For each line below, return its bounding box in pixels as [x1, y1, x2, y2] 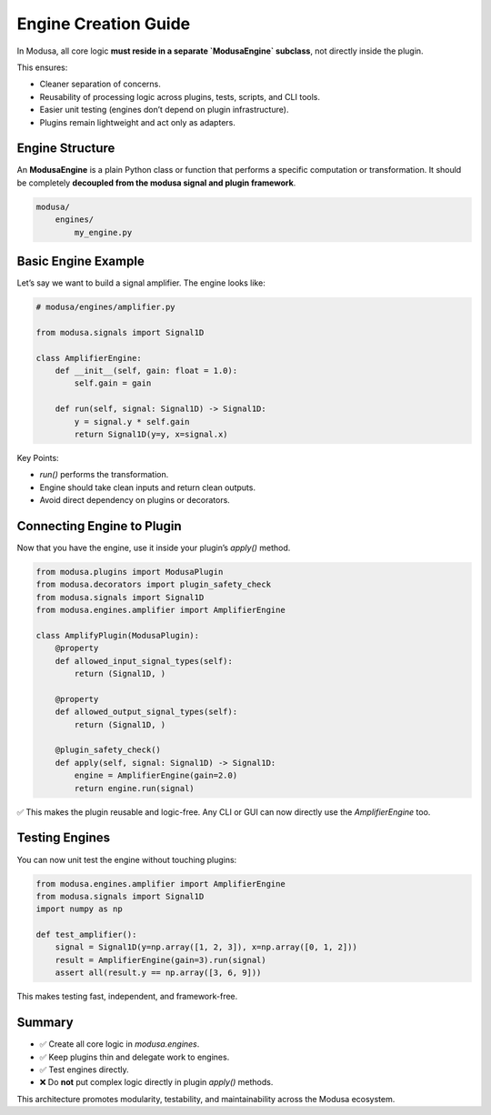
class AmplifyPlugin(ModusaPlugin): [35, 630, 200, 640]
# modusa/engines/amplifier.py [35, 302, 176, 313]
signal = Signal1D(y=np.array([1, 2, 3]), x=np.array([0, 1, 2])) [55, 942, 358, 952]
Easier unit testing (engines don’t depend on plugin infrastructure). [39, 105, 289, 116]
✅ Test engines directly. [39, 1064, 129, 1075]
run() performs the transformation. [39, 469, 169, 480]
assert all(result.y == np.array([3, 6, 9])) [55, 968, 262, 978]
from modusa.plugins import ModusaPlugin [35, 567, 224, 577]
